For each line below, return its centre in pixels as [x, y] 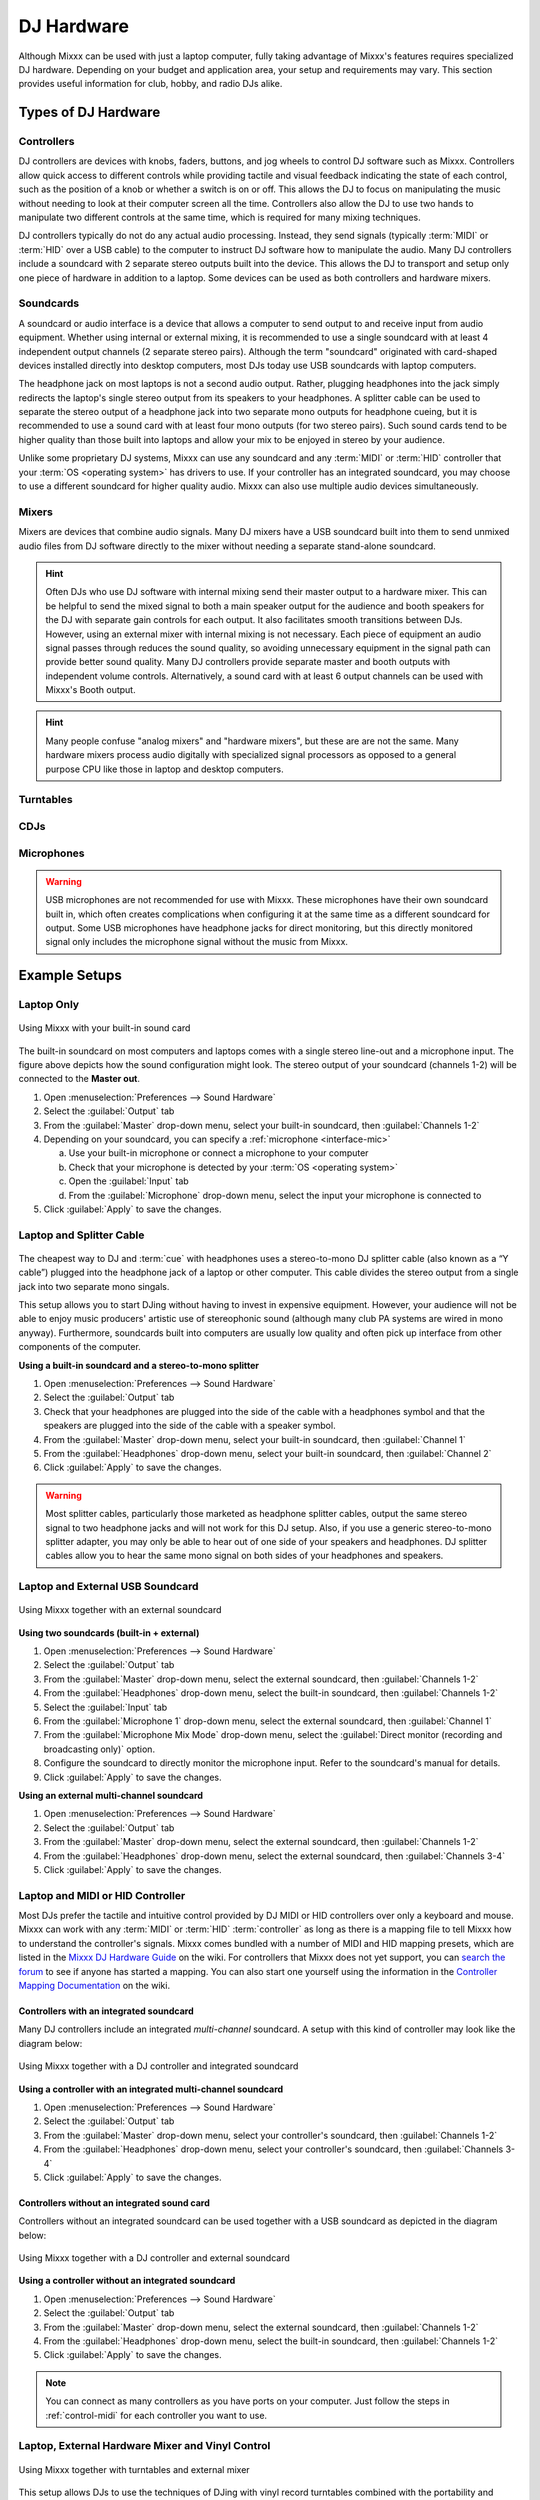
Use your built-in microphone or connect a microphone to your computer [218, 1153]
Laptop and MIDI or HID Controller [102, 1895]
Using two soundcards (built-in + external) [109, 1632]
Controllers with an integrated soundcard [106, 2011]
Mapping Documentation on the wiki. [94, 1986]
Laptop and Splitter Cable [81, 1235]
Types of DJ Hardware [89, 112]
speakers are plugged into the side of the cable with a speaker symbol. [189, 1426]
